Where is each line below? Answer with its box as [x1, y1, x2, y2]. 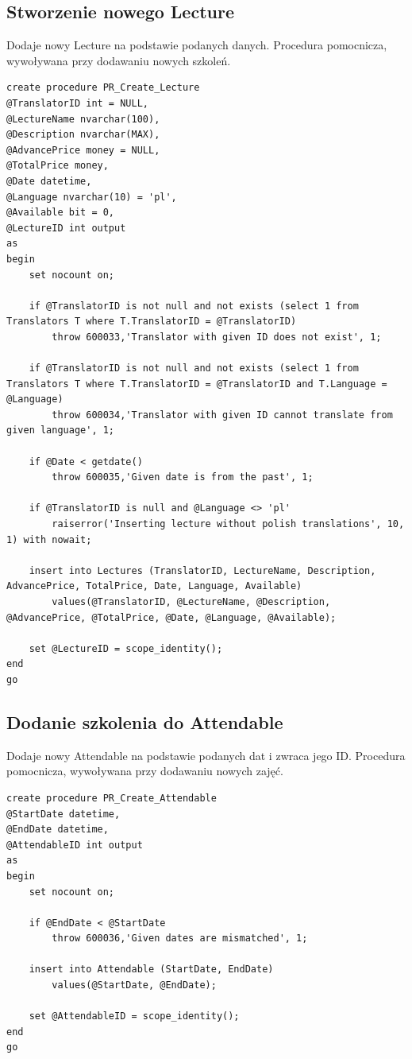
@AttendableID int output [6, 839, 143, 851]
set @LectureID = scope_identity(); [29, 642, 223, 654]
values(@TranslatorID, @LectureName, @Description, [52, 595, 331, 607]
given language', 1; [6, 425, 115, 436]
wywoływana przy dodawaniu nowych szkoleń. [6, 52, 231, 68]
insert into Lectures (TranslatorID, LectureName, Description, [29, 564, 376, 576]
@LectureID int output [6, 222, 126, 234]
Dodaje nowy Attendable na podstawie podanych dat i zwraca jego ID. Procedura [6, 747, 406, 763]
